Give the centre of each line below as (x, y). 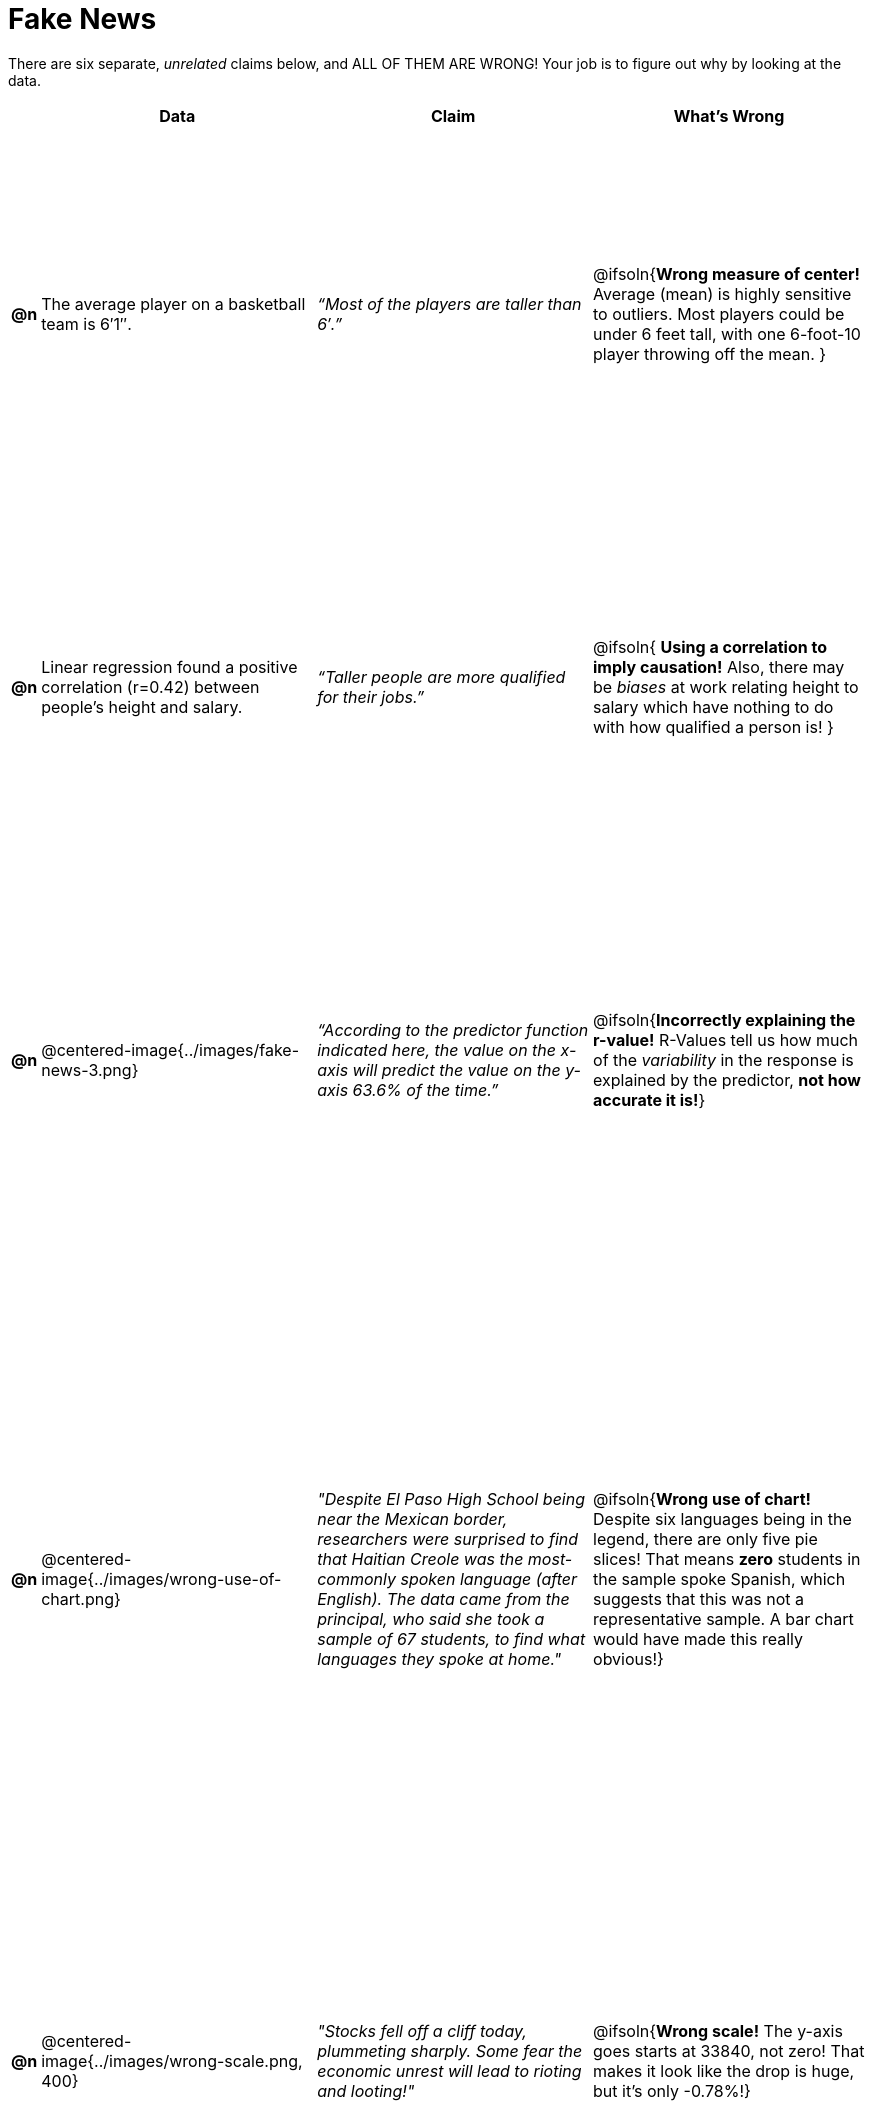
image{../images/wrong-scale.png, (172, 2060)
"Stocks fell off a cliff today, (422, 2030)
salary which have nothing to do (713, 707)
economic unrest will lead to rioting (449, 2070)
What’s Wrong (729, 115)
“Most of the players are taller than (449, 304)
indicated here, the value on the (437, 1050)
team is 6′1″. (86, 324)
